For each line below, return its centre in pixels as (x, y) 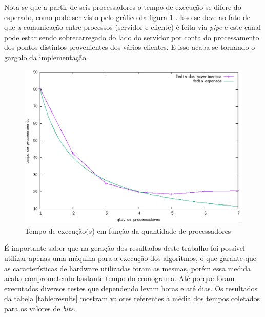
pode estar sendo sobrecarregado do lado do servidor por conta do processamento (132, 37)
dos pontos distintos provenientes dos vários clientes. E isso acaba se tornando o (130, 47)
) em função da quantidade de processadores (161, 230)
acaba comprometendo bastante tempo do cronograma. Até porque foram (119, 278)
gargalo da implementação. (46, 57)
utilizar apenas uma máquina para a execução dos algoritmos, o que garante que (130, 258)
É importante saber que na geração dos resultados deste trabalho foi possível (125, 248)
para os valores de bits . (40, 308)
